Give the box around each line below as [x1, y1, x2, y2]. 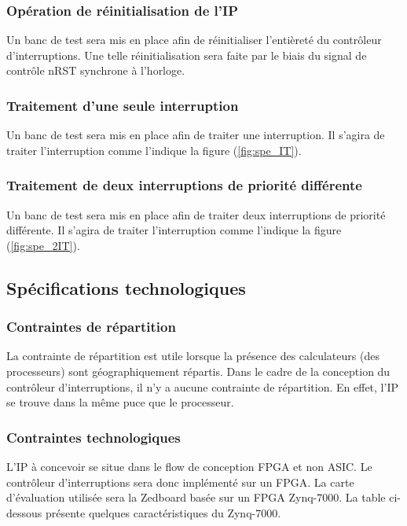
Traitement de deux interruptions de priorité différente [6, 175, 362, 195]
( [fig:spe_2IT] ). [6, 237, 80, 253]
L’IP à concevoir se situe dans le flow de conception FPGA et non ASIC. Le [6, 458, 372, 474]
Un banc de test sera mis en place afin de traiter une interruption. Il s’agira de [6, 127, 385, 143]
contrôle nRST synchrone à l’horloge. [6, 62, 185, 79]
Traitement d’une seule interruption [6, 95, 239, 115]
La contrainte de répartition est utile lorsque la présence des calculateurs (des [6, 348, 379, 364]
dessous [6, 504, 42, 520]
